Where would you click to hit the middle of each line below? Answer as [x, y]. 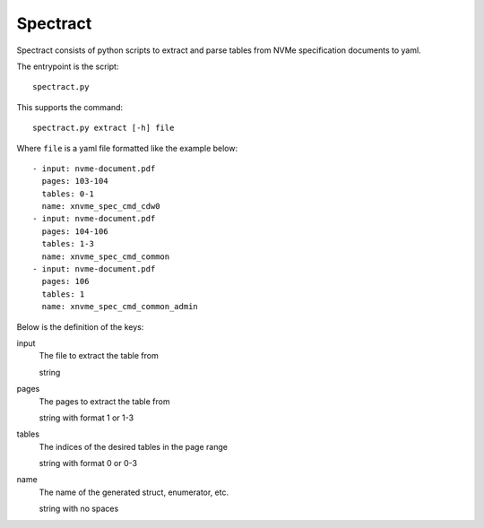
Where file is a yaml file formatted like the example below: [127, 148]
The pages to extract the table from [104, 401]
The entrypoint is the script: [68, 66]
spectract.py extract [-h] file [104, 128]
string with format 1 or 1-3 [86, 418]
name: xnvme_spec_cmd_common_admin [120, 307]
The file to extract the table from [99, 356]
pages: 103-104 [75, 181]
